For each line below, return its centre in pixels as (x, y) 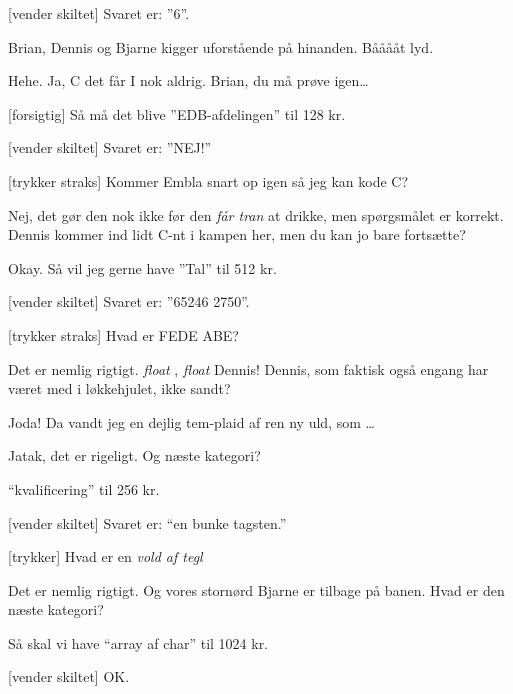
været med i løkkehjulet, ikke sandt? (119, 388)
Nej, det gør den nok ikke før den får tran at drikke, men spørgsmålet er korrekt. (256, 214)
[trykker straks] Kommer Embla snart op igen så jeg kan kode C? (208, 180)
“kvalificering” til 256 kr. (84, 488)
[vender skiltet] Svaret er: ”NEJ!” (110, 147)
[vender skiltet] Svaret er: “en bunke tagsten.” (147, 522)
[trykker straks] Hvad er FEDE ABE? (123, 334)
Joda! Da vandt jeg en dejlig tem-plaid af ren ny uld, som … (191, 421)
